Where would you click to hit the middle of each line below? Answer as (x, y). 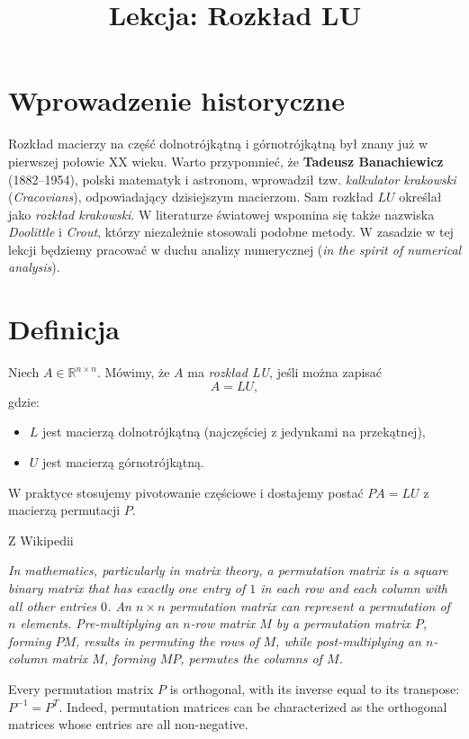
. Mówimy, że (133, 372)
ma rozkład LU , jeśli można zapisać (285, 372)
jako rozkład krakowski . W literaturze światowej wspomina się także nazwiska (221, 214)
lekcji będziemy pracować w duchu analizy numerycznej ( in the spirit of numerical (235, 249)
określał (420, 197)
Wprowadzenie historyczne (176, 100)
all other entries (53, 605)
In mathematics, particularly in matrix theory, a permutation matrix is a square (228, 570)
